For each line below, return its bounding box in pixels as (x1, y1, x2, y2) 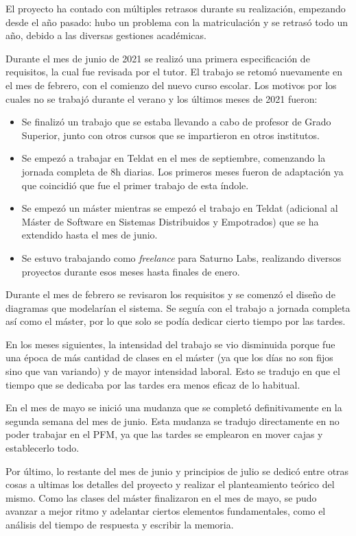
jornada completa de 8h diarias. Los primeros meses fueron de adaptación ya (21, 164, 344, 178)
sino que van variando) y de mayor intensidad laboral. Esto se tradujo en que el (5, 364, 340, 378)
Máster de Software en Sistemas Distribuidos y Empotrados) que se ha (21, 214, 319, 228)
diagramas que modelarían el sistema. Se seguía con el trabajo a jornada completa (5, 300, 351, 315)
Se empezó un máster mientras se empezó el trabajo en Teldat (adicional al (21, 201, 338, 215)
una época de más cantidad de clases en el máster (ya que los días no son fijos (5, 350, 333, 365)
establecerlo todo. (5, 441, 80, 455)
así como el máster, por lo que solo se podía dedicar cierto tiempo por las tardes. (5, 314, 346, 328)
